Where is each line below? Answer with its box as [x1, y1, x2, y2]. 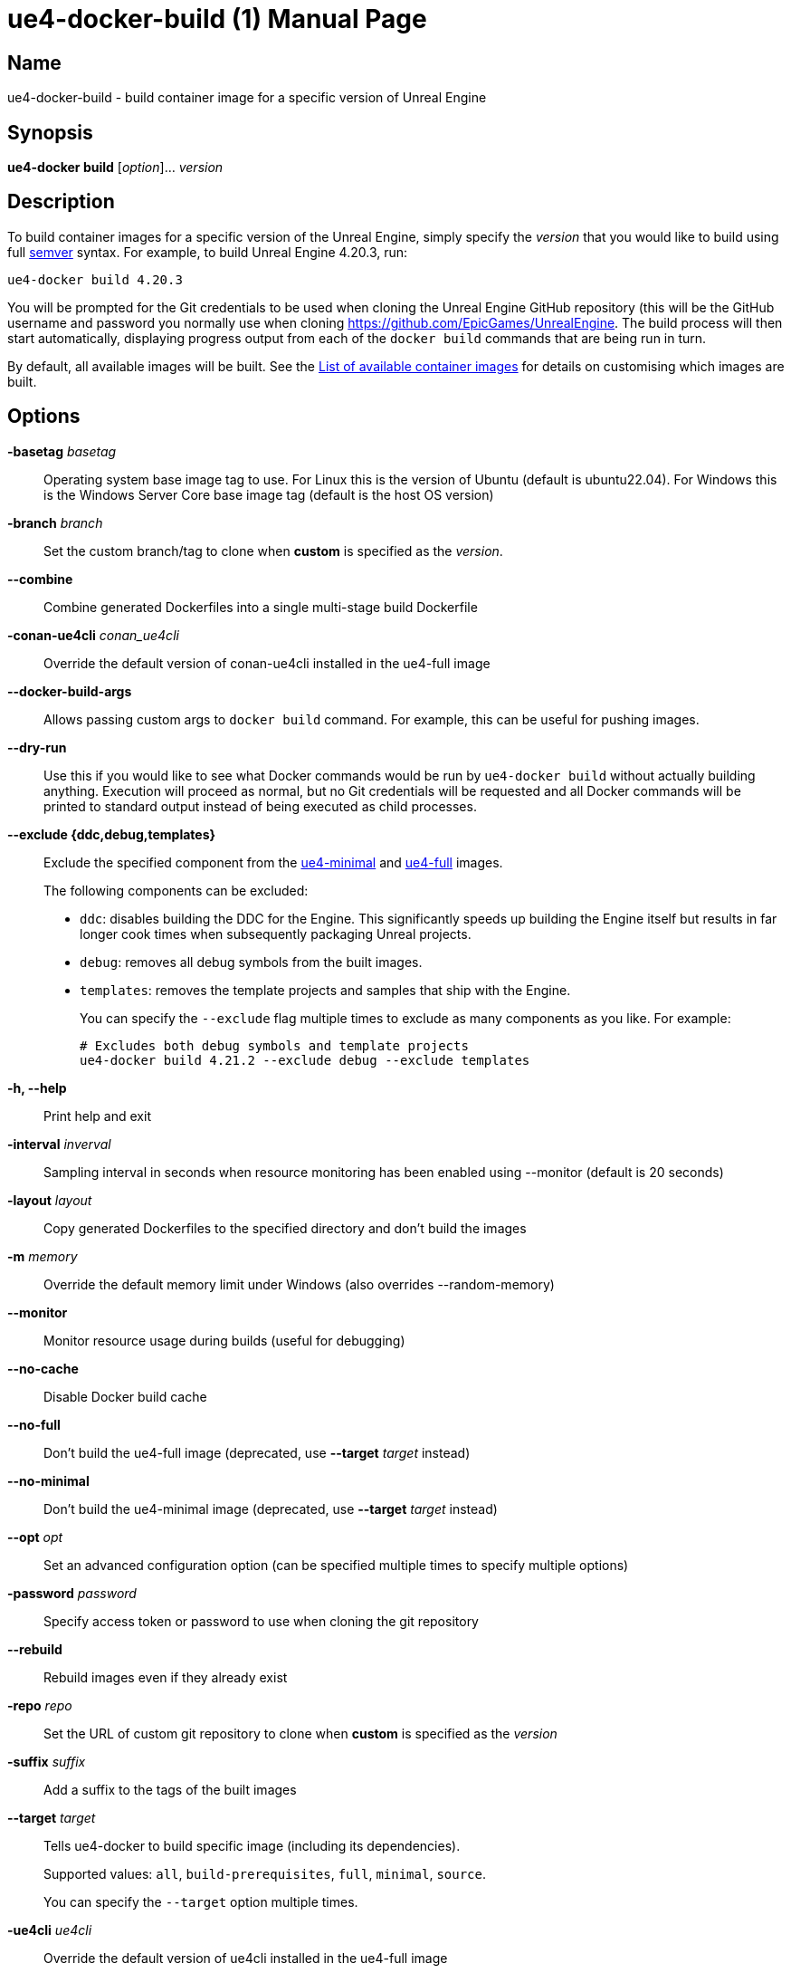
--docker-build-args [7, 683, 132, 699]
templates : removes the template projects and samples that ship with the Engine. [80, 982, 571, 998]
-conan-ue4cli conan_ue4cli [7, 627, 179, 643]
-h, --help [7, 1079, 67, 1096]
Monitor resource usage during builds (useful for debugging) [43, 1332, 405, 1348]
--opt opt [7, 1528, 63, 1545]
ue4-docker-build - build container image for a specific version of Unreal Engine [7, 90, 487, 106]
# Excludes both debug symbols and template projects [80, 1038, 469, 1053]
